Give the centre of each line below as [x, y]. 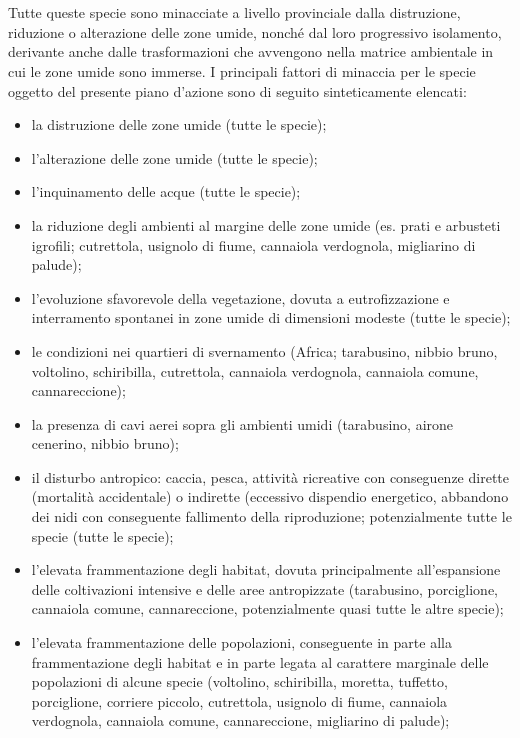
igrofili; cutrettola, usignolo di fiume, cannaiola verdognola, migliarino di [253, 244]
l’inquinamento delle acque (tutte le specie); [166, 191]
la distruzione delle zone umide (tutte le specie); [179, 124]
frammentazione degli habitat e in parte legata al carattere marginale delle [260, 661]
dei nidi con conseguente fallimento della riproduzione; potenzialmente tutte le [271, 516]
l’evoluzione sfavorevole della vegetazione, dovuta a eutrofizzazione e [240, 297]
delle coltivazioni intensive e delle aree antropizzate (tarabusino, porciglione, [264, 588]
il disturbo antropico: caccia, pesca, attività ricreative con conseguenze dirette [270, 476]
